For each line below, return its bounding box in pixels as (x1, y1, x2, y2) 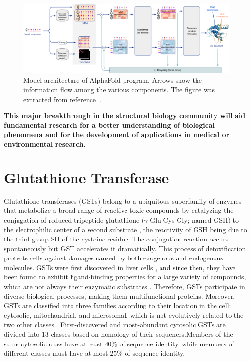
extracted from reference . (23, 94, 101, 104)
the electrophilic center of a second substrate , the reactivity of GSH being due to (4, 224, 247, 234)
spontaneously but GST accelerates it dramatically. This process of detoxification (4, 243, 246, 253)
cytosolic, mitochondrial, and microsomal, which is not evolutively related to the (4, 309, 244, 320)
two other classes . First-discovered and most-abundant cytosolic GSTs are (4, 319, 226, 329)
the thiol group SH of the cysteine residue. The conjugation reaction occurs (4, 234, 229, 244)
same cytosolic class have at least (4, 338, 103, 348)
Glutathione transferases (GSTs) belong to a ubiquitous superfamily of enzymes (4, 195, 242, 206)
